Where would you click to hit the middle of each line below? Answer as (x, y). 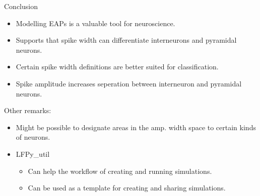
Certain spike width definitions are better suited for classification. (117, 67)
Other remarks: (28, 110)
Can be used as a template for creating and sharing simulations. (127, 188)
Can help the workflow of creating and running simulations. (120, 171)
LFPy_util (33, 154)
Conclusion (21, 6)
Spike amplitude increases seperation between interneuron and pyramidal (129, 83)
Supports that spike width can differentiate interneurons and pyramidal (126, 40)
